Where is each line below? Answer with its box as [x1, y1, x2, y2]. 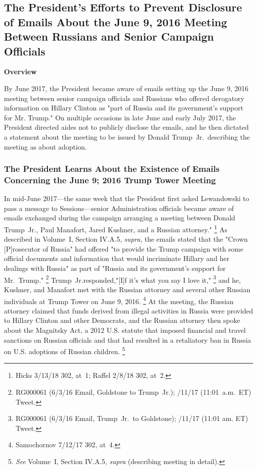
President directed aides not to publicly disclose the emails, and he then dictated [4, 122, 249, 132]
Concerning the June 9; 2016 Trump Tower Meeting [4, 173, 216, 186]
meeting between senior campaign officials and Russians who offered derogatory [4, 93, 245, 103]
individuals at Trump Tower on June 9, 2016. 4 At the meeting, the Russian [4, 294, 234, 306]
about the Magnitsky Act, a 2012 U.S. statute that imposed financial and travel [4, 324, 246, 335]
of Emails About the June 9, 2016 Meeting [4, 14, 227, 29]
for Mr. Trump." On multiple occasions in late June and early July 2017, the [4, 112, 236, 122]
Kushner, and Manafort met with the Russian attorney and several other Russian [4, 284, 251, 294]
